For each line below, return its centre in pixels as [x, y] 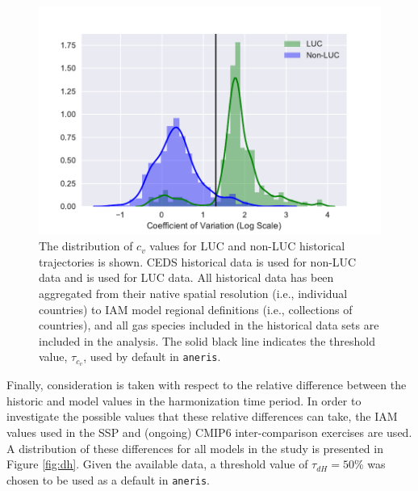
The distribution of [86, 246]
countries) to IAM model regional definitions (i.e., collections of [196, 309]
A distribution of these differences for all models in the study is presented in [195, 448]
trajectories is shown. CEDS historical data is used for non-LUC [198, 261]
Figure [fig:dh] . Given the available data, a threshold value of [157, 464]
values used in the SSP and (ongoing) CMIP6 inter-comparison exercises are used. [209, 432]
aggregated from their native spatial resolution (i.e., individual [193, 294]
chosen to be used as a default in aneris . [109, 479]
